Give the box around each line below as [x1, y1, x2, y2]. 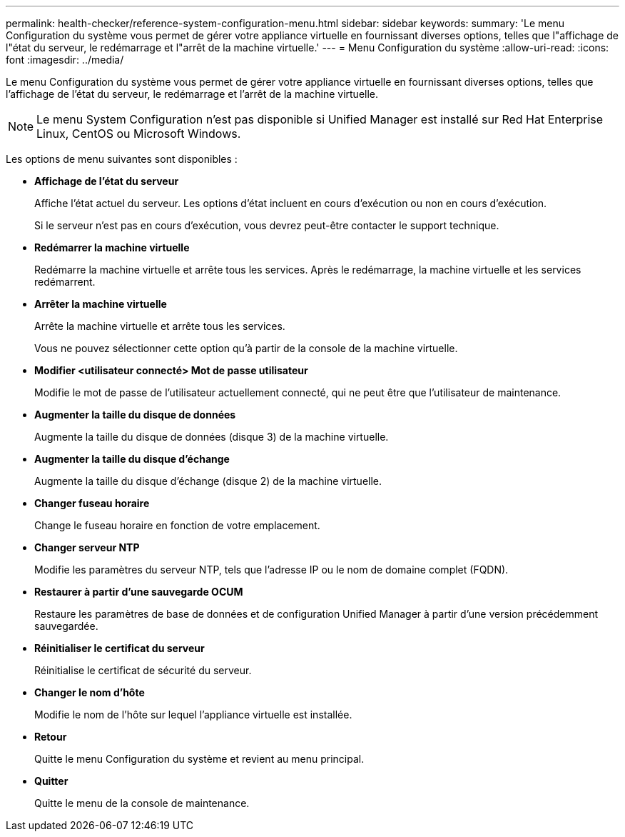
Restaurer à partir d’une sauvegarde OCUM [34, 586, 243, 598]
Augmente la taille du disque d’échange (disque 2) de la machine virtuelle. [34, 475, 382, 487]
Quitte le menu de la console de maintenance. [34, 797, 250, 809]
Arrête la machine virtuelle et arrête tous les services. [34, 320, 285, 332]
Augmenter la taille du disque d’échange [34, 453, 230, 465]
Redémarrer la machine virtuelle [34, 241, 190, 254]
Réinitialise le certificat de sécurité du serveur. [34, 664, 252, 676]
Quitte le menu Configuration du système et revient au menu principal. [34, 753, 365, 765]
